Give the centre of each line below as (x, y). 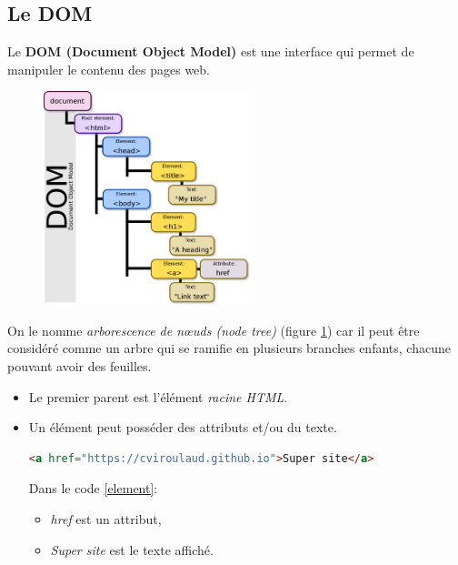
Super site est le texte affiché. (132, 549)
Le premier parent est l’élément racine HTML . (158, 396)
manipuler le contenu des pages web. (109, 69)
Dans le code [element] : (93, 488)
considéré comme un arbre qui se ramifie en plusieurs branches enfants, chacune (229, 348)
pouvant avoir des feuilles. (80, 365)
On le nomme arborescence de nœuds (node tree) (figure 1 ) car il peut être (214, 330)
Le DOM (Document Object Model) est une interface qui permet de (211, 51)
